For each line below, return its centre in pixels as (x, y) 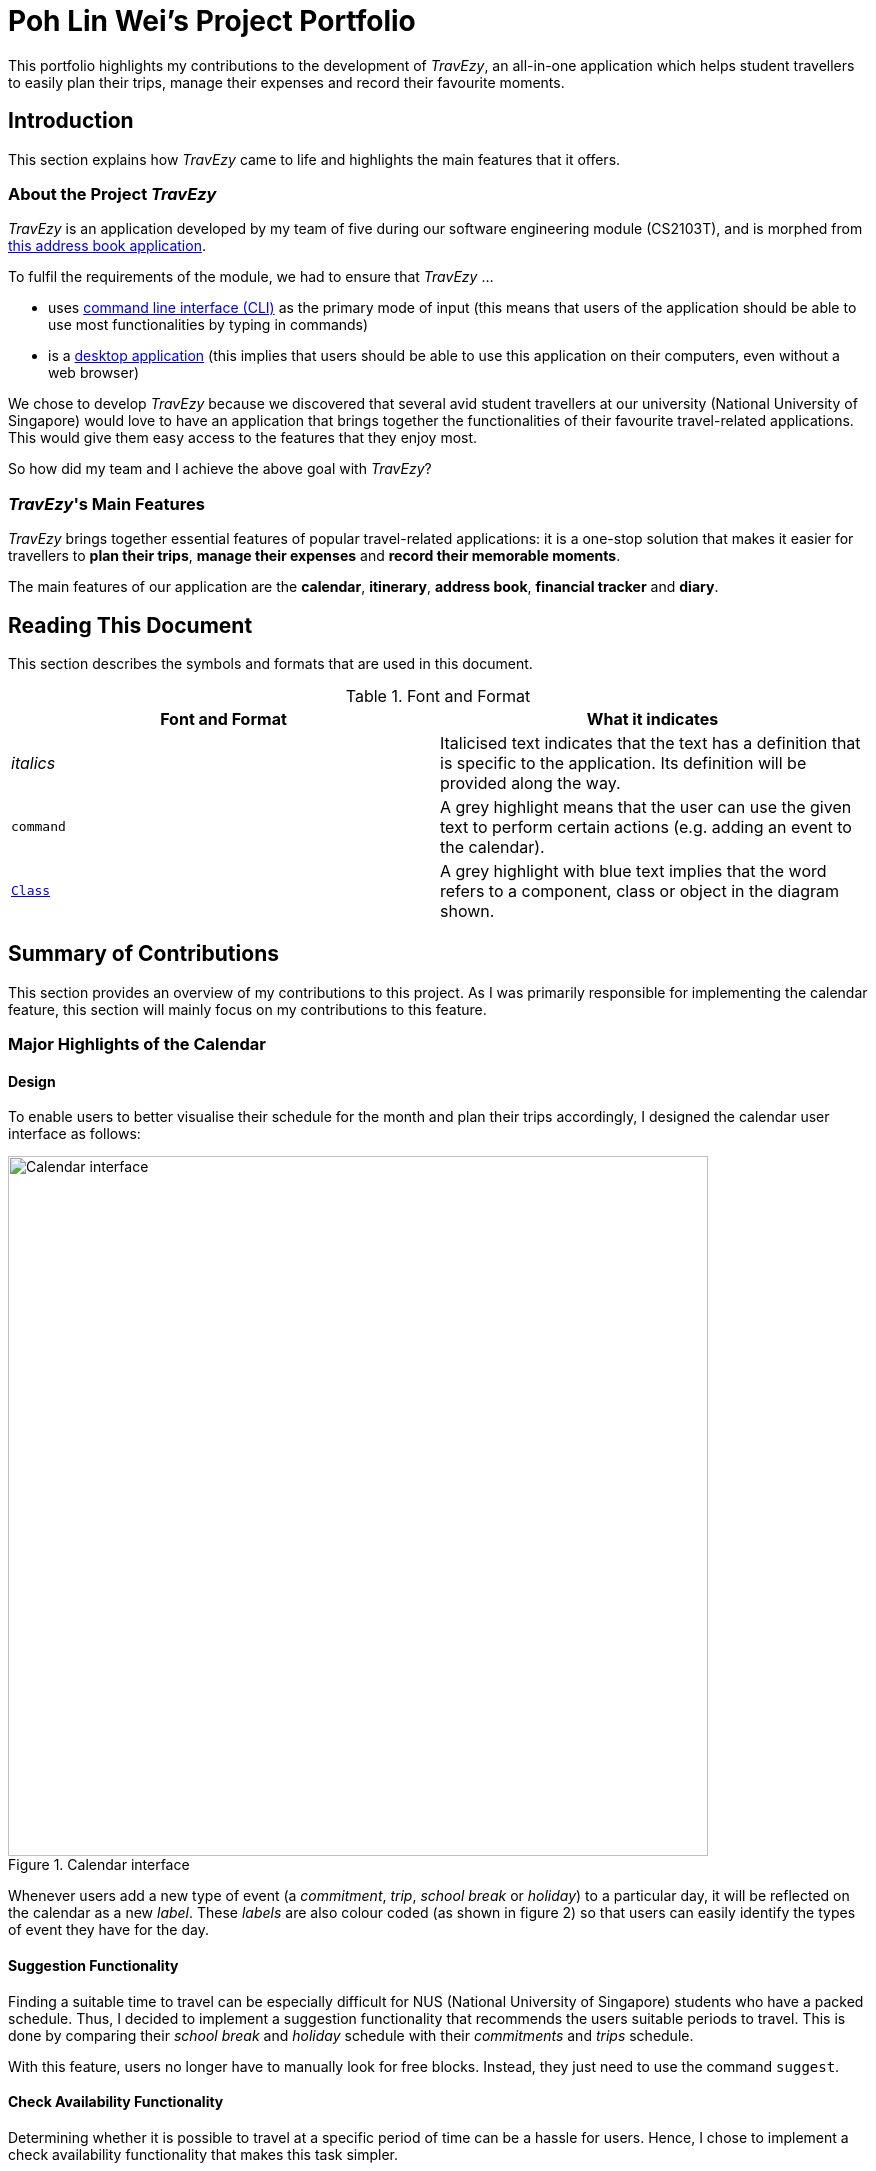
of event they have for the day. (108, 1930)
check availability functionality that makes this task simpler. (203, 2154)
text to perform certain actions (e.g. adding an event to (646, 826)
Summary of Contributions (143, 954)
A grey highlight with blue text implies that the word (633, 870)
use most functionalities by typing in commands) (208, 325)
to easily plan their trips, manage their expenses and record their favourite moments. (286, 82)
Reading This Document (130, 625)
